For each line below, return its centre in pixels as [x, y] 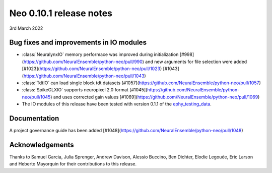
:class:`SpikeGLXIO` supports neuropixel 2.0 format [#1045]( [85, 90]
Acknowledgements [42, 145]
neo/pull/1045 [36, 97]
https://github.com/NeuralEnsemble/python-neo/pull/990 [83, 62]
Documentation [34, 118]
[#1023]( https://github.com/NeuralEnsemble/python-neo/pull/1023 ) [92, 69]
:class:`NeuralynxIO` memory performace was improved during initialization [100, 54]
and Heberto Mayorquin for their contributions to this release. [73, 164]
